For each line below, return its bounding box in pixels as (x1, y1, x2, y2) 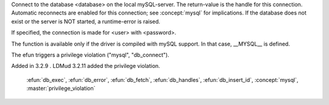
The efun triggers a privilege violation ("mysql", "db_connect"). (11, 51, 170, 58)
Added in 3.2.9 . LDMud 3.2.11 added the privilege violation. (11, 63, 161, 70)
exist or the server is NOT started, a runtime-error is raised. (11, 18, 161, 25)
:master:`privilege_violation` (26, 85, 96, 92)
